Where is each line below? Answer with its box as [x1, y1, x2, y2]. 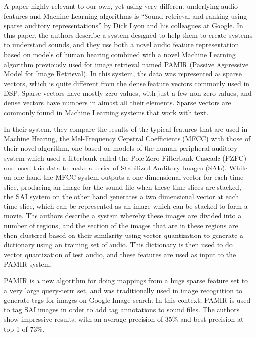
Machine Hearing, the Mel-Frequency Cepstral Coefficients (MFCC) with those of [4, 133, 251, 143]
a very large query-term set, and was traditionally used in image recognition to [4, 285, 243, 295]
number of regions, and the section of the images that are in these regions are [4, 220, 238, 231]
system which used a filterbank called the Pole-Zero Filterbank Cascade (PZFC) [4, 152, 247, 163]
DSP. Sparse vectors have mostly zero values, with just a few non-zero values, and [4, 88, 252, 98]
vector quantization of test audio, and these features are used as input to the [4, 249, 236, 259]
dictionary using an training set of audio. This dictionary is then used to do [4, 239, 233, 250]
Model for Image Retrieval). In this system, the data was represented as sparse [4, 68, 242, 79]
